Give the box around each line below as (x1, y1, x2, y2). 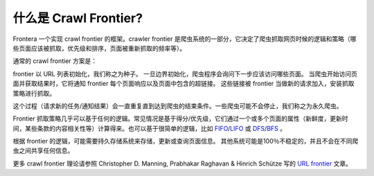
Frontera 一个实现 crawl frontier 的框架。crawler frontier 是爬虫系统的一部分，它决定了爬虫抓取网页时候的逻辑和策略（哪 (12, 35, 357, 43)
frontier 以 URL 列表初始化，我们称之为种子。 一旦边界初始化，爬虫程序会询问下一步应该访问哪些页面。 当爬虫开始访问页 (12, 69, 358, 78)
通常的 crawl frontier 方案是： (12, 57, 98, 65)
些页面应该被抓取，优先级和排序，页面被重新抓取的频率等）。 (12, 44, 186, 52)
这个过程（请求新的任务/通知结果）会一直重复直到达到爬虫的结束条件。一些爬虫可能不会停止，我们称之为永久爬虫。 (12, 101, 343, 110)
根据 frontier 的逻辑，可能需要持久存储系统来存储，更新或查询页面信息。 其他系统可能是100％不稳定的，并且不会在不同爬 (12, 137, 359, 146)
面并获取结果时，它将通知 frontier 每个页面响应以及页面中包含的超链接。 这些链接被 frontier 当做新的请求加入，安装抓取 (12, 80, 355, 88)
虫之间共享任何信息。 (12, 146, 74, 155)
